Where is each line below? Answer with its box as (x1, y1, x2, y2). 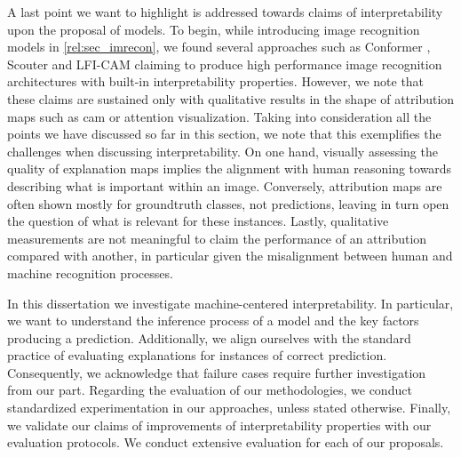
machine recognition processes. (7, 263, 173, 282)
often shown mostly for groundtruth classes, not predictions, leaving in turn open (7, 194, 449, 212)
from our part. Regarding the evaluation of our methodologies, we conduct (7, 381, 412, 399)
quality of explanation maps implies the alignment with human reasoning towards (7, 159, 452, 178)
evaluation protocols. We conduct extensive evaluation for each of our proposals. (7, 433, 444, 452)
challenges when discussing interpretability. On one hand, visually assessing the (7, 141, 438, 160)
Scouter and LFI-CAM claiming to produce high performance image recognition (7, 54, 442, 73)
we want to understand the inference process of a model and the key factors (7, 311, 419, 330)
